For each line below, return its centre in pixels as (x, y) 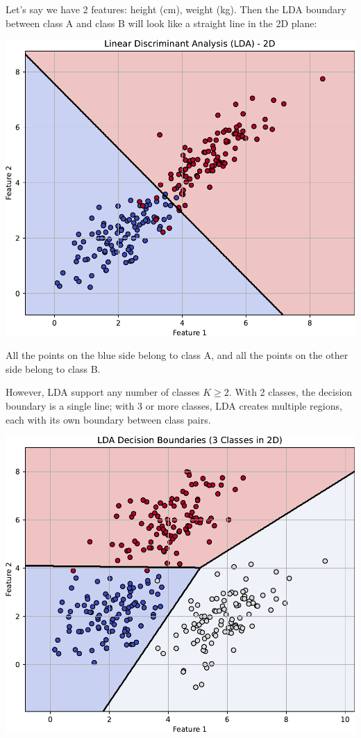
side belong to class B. (53, 368)
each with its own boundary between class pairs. (108, 419)
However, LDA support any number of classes (103, 392)
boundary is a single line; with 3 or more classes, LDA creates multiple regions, (174, 405)
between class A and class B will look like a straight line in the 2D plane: (161, 23)
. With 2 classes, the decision (291, 392)
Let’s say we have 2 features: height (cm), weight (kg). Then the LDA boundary (176, 9)
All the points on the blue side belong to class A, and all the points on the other (177, 355)
